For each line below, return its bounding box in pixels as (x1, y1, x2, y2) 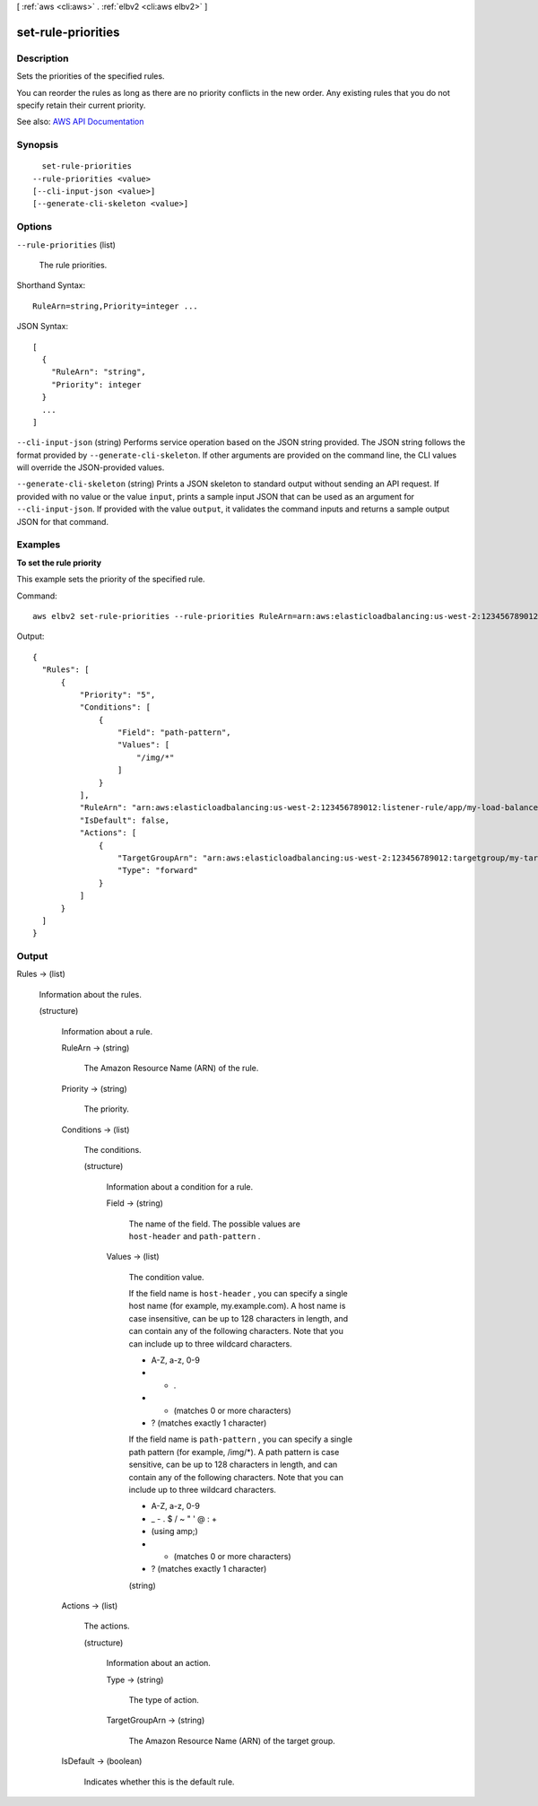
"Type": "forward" (117, 866, 199, 876)
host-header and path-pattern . (128, 1230, 261, 1242)
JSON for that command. (16, 516, 109, 527)
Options (16, 221, 53, 233)
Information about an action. (106, 1658, 211, 1669)
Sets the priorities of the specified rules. (16, 71, 165, 82)
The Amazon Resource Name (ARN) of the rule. (83, 1063, 259, 1074)
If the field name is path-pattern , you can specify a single (128, 1434, 353, 1444)
